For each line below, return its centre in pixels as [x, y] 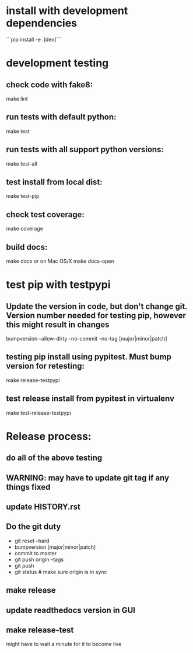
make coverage [25, 229]
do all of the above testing [54, 458]
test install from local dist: [55, 182]
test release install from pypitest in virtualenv [90, 399]
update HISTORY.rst [43, 506]
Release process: [49, 436]
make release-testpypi [33, 380]
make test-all [22, 164]
